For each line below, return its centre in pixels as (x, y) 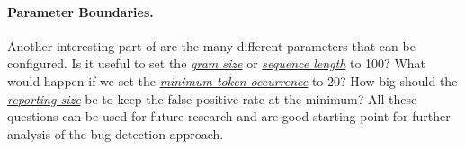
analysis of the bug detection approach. (116, 133)
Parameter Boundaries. (80, 11)
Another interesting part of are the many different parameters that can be (211, 45)
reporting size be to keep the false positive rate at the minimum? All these (212, 98)
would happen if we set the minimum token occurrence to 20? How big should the (232, 80)
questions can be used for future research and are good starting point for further (229, 116)
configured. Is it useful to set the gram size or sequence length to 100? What (217, 63)
